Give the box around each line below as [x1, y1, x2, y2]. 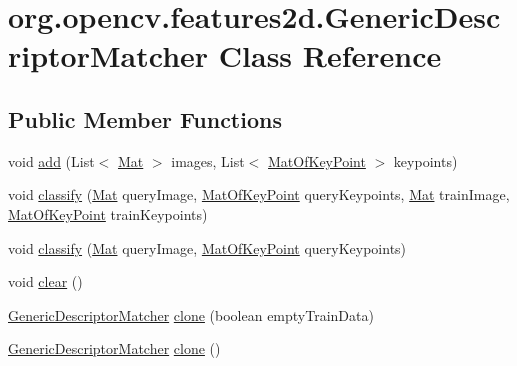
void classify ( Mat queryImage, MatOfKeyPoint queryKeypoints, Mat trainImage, [8, 184, 510, 205]
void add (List [8, 150, 95, 171]
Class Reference [218, 35, 442, 76]
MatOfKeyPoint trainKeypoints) [8, 203, 208, 224]
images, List [171, 150, 245, 171]
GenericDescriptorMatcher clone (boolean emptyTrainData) [8, 304, 374, 325]
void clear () [8, 271, 83, 292]
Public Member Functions [8, 103, 282, 134]
